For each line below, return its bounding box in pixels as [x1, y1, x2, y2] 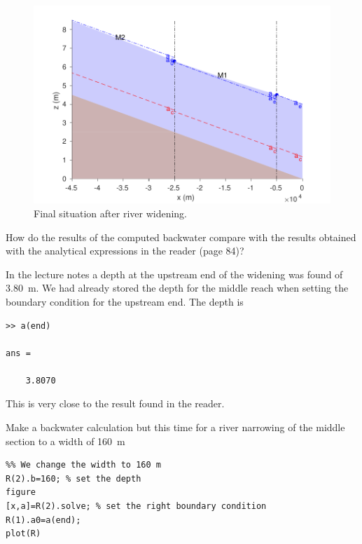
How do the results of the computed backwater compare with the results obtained [6, 229, 356, 244]
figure [6, 487, 36, 498]
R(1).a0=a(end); [6, 515, 81, 525]
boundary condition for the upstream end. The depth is [6, 294, 244, 308]
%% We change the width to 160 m [6, 460, 161, 470]
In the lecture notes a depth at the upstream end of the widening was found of [6, 266, 343, 281]
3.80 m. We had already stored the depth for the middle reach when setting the [6, 280, 349, 295]
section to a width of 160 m [6, 433, 125, 448]
